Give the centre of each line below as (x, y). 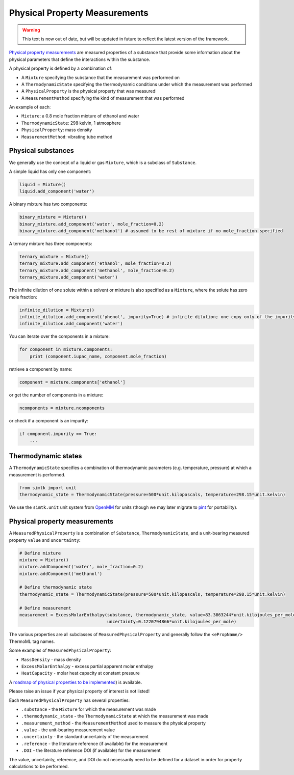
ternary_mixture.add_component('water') (68, 277)
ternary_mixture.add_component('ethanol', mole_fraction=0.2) (96, 263)
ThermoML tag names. (32, 641)
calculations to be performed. (39, 767)
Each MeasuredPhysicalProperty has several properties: (69, 700)
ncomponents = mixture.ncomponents (62, 408)
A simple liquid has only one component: (50, 171)
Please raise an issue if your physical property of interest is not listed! (79, 691)
